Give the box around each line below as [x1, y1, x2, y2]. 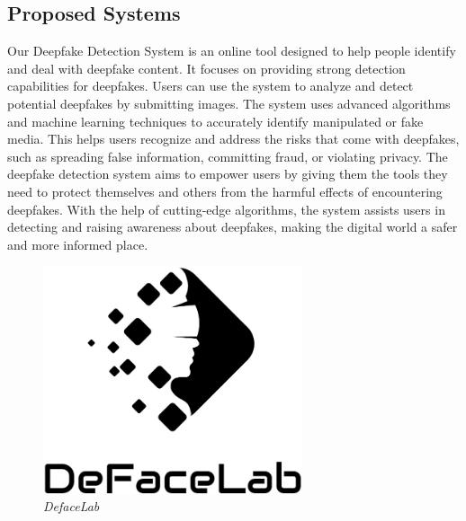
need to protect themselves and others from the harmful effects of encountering [7, 181, 443, 200]
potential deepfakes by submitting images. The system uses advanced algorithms [7, 93, 451, 112]
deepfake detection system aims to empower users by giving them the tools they [7, 164, 448, 183]
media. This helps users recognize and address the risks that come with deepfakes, [7, 129, 460, 148]
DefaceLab [43, 497, 100, 516]
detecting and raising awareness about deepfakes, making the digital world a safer [7, 217, 458, 236]
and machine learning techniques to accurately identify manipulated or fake [7, 111, 424, 130]
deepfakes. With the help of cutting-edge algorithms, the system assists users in [7, 199, 445, 218]
